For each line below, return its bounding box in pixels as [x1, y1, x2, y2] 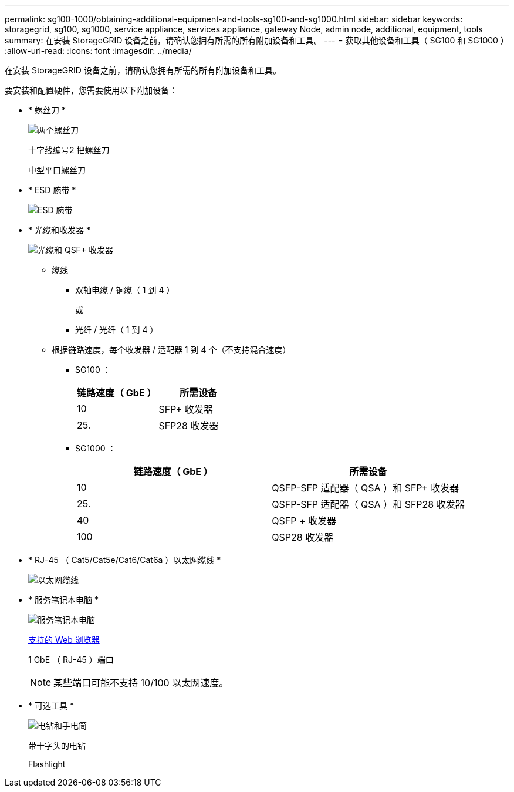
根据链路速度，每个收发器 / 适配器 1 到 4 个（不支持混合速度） [52, 345, 291, 355]
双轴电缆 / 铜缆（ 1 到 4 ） [75, 285, 175, 295]
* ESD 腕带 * [28, 185, 76, 195]
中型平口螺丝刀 [28, 165, 86, 175]
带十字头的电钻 [28, 740, 86, 750]
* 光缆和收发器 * [28, 225, 90, 235]
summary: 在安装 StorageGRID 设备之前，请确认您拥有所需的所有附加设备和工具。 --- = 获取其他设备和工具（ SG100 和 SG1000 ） [5, 35, 509, 45]
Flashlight [28, 759, 66, 769]
